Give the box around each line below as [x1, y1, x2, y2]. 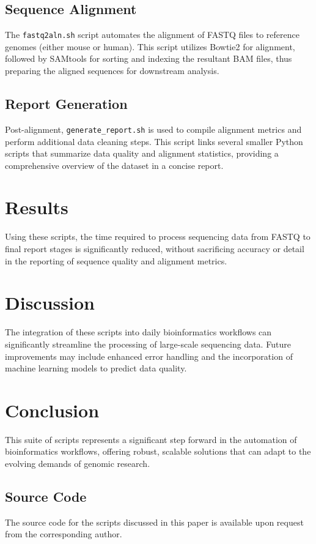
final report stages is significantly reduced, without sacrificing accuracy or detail [5, 242, 304, 255]
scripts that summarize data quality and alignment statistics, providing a [5, 147, 279, 160]
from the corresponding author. [5, 527, 122, 540]
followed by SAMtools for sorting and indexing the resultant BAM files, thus [5, 52, 292, 65]
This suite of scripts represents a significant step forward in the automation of [5, 433, 297, 445]
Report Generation [5, 94, 128, 113]
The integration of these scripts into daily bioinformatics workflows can [5, 326, 272, 338]
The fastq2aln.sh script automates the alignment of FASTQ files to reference [5, 28, 299, 41]
